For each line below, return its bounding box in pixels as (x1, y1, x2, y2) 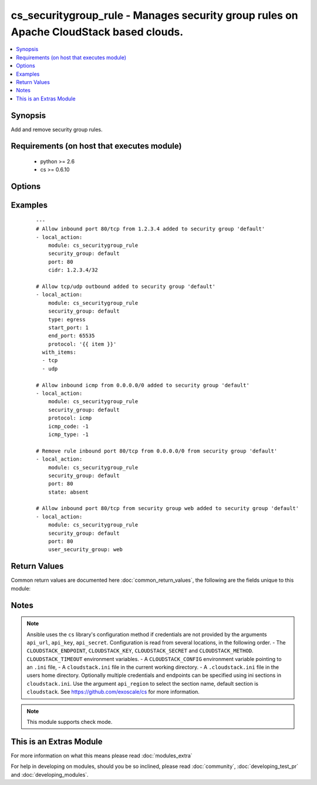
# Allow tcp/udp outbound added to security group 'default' (36, 283, 215, 290)
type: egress (48, 316, 86, 323)
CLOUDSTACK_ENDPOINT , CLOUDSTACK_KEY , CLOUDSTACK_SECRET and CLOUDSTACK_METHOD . (26, 647, 254, 655)
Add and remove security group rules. (11, 126, 103, 133)
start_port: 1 (48, 324, 89, 331)
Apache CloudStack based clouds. (11, 25, 184, 38)
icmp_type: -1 (48, 431, 89, 438)
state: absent (48, 488, 89, 495)
